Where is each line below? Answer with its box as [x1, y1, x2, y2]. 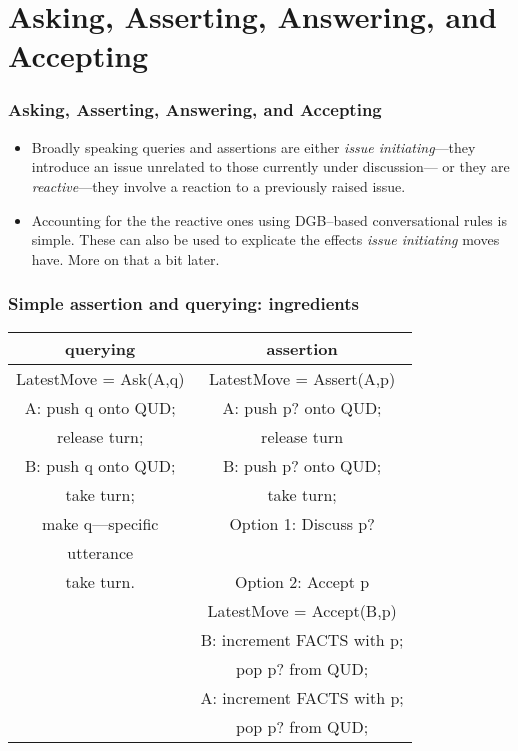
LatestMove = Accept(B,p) [207, 598, 397, 622]
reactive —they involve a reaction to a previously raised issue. [31, 175, 406, 196]
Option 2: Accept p [234, 569, 370, 593]
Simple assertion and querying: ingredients [8, 291, 359, 316]
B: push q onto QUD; [25, 453, 176, 477]
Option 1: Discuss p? [229, 511, 375, 535]
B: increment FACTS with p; [200, 627, 404, 651]
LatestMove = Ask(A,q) [16, 366, 185, 390]
